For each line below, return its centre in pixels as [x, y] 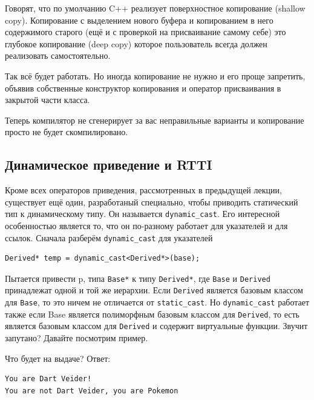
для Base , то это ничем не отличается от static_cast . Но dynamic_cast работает [157, 302]
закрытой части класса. [47, 100]
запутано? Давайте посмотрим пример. [77, 338]
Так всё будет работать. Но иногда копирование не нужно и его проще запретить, [155, 75]
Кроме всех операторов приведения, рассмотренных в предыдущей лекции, [143, 190]
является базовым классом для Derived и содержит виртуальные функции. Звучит [156, 326]
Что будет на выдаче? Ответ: [58, 358]
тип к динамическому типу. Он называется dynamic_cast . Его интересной [142, 214]
